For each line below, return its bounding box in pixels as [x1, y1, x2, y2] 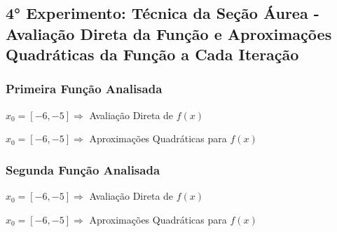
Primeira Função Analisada [6, 80, 163, 97]
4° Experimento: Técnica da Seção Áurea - [6, 2, 319, 24]
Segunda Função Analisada [6, 161, 160, 178]
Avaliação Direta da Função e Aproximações [6, 22, 332, 44]
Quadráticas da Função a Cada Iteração [6, 43, 299, 65]
